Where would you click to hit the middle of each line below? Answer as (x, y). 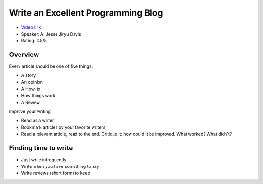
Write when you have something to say (60, 166)
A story (28, 75)
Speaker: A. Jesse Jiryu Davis (51, 34)
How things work (38, 95)
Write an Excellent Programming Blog (86, 13)
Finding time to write (41, 148)
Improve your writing (30, 111)
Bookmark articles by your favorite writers (63, 127)
